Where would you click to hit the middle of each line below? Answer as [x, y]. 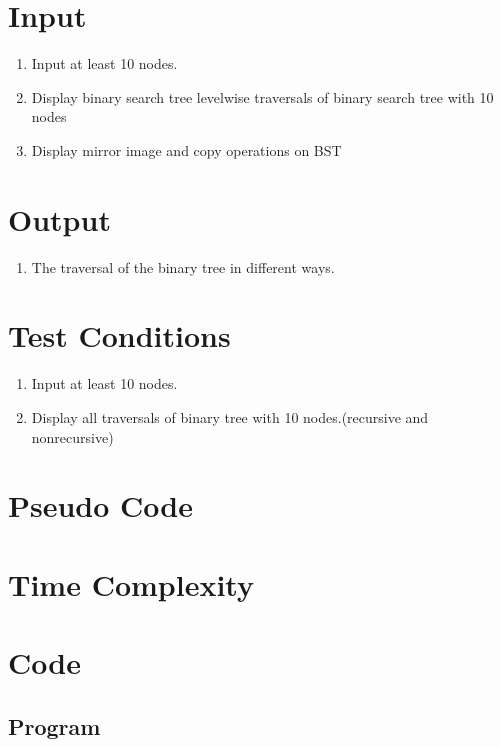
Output [59, 218]
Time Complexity [131, 583]
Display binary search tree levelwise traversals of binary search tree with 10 [262, 96]
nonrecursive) [72, 436]
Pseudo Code [100, 505]
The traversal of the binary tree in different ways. [183, 266]
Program [54, 725]
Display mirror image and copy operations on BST [186, 149]
